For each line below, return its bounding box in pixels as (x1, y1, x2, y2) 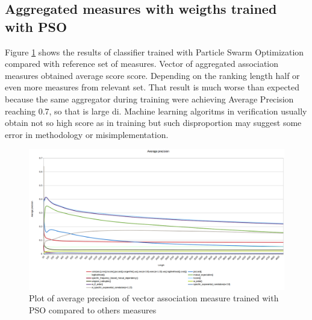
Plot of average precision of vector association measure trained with (29, 292, 279, 304)
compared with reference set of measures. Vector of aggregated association (5, 57, 279, 70)
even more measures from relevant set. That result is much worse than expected (5, 81, 300, 93)
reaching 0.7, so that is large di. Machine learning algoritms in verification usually (5, 104, 307, 117)
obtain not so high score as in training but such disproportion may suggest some (5, 116, 302, 129)
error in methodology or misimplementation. (5, 128, 169, 140)
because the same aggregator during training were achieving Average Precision (5, 92, 294, 105)
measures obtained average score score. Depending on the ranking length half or (5, 69, 300, 81)
